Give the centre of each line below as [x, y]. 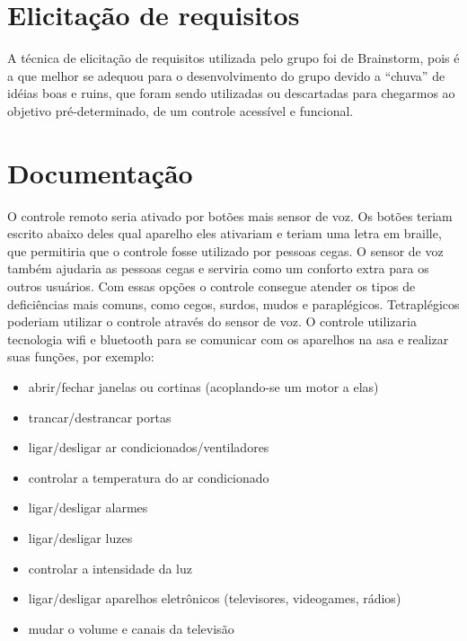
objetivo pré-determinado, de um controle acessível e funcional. [181, 110]
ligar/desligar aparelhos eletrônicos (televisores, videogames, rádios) [215, 598]
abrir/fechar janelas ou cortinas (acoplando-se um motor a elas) [203, 386]
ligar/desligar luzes [80, 537]
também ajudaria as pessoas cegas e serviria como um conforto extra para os [218, 268]
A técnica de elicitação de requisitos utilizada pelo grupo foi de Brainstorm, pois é [233, 58]
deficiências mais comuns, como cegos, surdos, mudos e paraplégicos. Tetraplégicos [233, 303]
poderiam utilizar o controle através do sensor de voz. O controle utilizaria [212, 321]
